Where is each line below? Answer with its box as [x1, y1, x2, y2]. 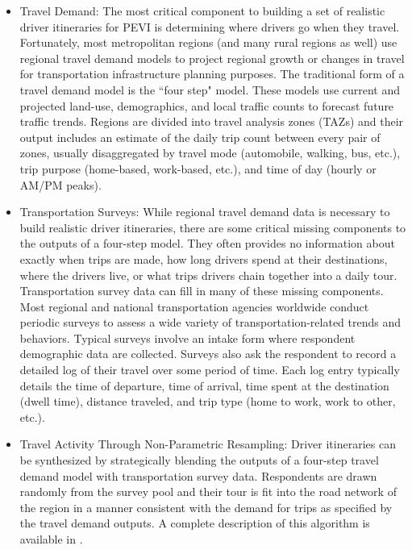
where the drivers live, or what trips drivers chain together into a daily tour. [19, 266, 397, 283]
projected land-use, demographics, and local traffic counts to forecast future [19, 97, 394, 114]
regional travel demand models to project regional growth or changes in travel [19, 49, 405, 66]
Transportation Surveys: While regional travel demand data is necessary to [19, 203, 390, 220]
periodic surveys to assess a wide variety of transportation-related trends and [19, 314, 402, 331]
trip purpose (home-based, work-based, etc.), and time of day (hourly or [19, 160, 377, 177]
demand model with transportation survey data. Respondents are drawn [19, 467, 377, 484]
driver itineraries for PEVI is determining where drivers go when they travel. [19, 18, 400, 35]
